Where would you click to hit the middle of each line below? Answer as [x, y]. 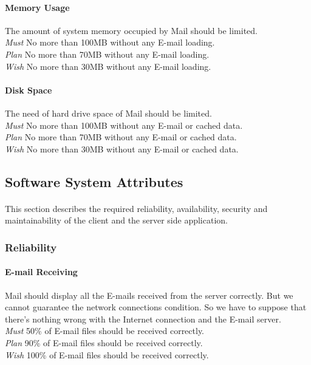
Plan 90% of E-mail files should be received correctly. [104, 342]
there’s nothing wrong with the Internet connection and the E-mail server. [143, 319]
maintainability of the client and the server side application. [116, 220]
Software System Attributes [94, 181]
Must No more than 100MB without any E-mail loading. [110, 42]
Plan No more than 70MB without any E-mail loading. [107, 54]
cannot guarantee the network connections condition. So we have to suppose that [156, 307]
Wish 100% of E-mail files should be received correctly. [107, 354]
